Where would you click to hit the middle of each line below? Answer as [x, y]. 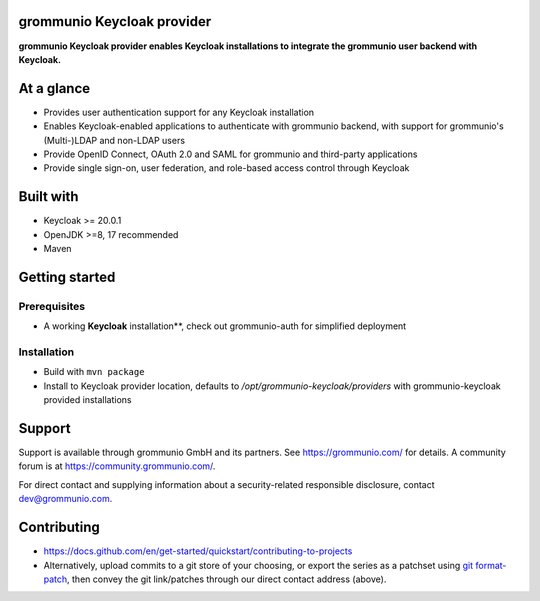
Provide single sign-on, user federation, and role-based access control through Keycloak [226, 168]
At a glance [54, 88]
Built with [48, 196]
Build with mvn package [94, 372]
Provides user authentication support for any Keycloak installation [179, 112]
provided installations [87, 400]
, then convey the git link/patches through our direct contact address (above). [226, 579]
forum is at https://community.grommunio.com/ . [117, 466]
